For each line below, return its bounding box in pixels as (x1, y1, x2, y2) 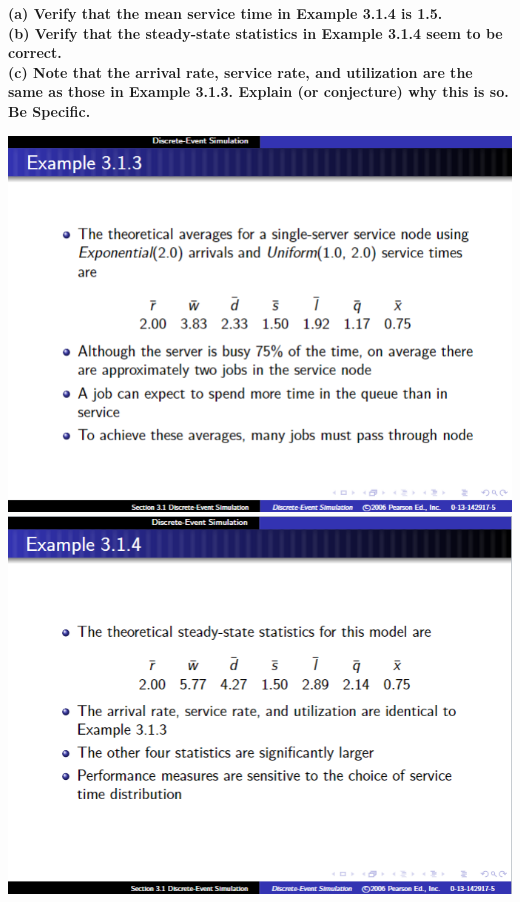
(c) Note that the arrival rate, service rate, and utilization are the (8, 61, 473, 82)
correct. (8, 42, 62, 63)
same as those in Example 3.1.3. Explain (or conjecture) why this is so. (8, 81, 509, 102)
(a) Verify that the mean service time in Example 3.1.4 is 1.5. (8, 3, 443, 23)
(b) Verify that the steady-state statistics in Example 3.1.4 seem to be (8, 22, 503, 43)
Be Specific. (8, 100, 91, 121)
